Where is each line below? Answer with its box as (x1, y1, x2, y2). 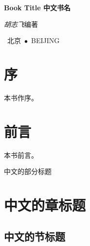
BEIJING (31, 35, 60, 46)
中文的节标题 (4, 228, 65, 244)
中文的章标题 (4, 195, 86, 215)
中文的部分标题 (4, 166, 52, 176)
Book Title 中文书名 (4, 2, 71, 12)
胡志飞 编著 (4, 19, 38, 29)
